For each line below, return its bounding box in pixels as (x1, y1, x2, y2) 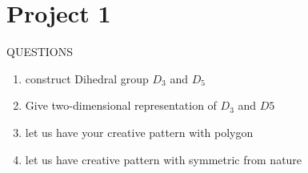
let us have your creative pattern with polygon (25, 123, 254, 140)
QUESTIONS (6, 43, 74, 60)
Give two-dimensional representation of (25, 97, 217, 114)
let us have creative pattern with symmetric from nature (25, 151, 302, 167)
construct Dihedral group (25, 70, 149, 86)
